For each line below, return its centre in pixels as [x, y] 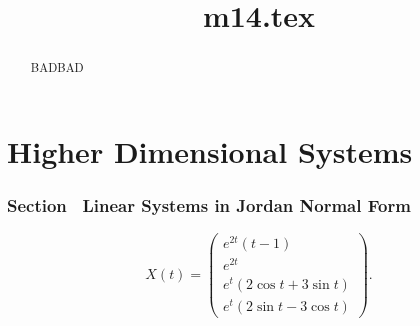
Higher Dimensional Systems [210, 150]
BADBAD [57, 67]
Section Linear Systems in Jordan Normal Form [209, 204]
